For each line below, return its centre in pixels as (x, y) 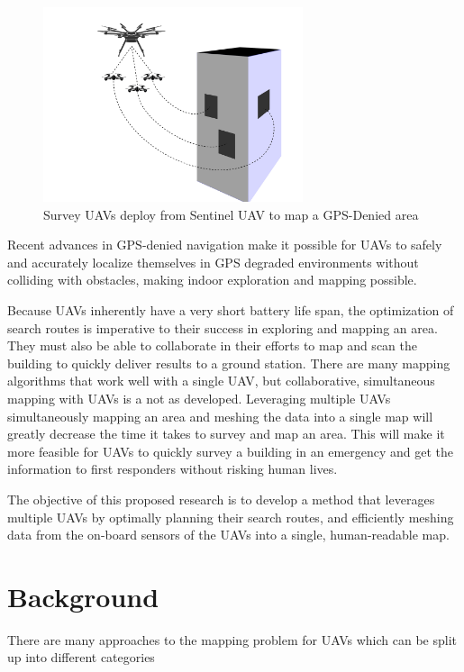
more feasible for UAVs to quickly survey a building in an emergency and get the (231, 451)
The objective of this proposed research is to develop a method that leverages (221, 499)
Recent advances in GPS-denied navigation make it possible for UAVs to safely (225, 245)
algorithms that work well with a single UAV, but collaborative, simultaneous (221, 381)
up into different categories (81, 657)
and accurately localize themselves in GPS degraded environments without (213, 262)
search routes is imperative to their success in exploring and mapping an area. (223, 327)
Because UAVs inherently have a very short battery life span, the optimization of (231, 309)
